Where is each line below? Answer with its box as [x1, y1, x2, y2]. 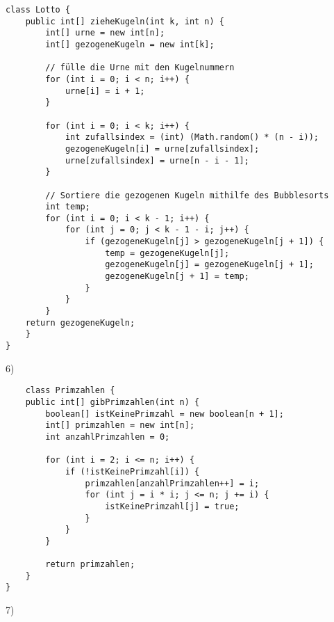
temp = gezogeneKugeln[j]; [105, 248, 230, 258]
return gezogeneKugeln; [25, 317, 135, 328]
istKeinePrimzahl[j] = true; [105, 501, 240, 511]
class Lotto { [6, 5, 71, 15]
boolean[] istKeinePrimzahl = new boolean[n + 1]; [45, 408, 284, 419]
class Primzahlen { [25, 385, 115, 396]
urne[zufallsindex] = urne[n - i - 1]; [65, 155, 249, 166]
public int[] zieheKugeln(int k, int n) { [25, 16, 224, 26]
